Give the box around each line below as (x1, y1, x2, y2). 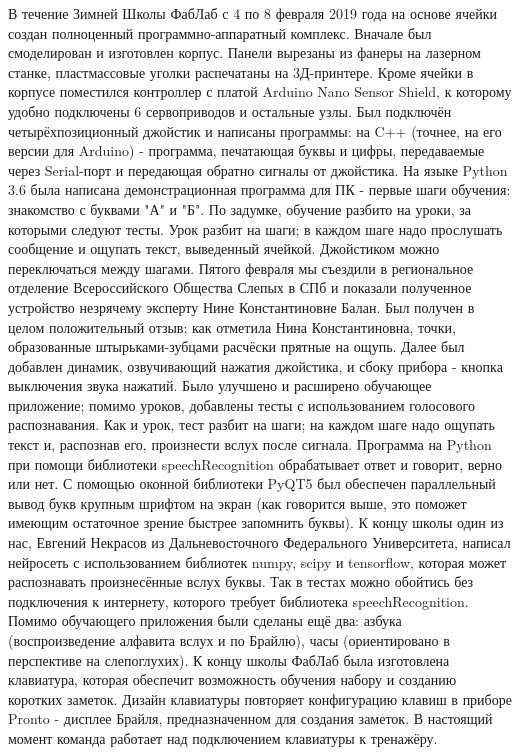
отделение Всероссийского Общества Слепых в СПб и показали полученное (8, 277, 472, 298)
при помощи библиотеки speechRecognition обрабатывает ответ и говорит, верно (8, 453, 502, 474)
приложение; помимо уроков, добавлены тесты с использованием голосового (8, 394, 475, 415)
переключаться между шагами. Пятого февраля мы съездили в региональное (8, 257, 474, 278)
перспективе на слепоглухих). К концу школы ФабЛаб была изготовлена (8, 649, 450, 670)
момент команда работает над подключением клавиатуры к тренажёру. (8, 727, 438, 748)
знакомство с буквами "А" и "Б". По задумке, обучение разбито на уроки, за (8, 198, 471, 219)
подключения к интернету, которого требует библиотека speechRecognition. (8, 590, 469, 611)
